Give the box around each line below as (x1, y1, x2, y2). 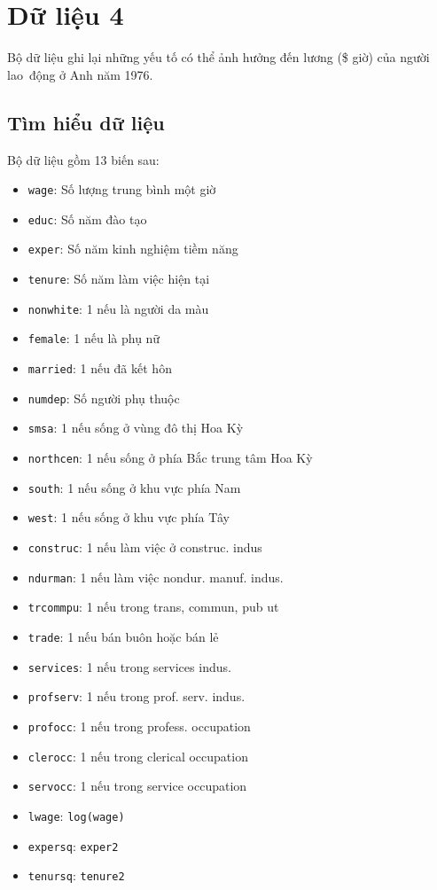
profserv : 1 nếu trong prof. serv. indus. (27, 687, 246, 706)
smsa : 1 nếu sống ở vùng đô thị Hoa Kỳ (27, 418, 244, 437)
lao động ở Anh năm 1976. (7, 65, 153, 83)
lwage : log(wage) (27, 806, 125, 824)
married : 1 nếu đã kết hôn (27, 359, 172, 378)
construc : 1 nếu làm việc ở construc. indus (27, 537, 262, 556)
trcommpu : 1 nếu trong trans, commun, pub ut (27, 597, 279, 616)
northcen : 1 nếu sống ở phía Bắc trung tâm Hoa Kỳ (27, 449, 313, 467)
